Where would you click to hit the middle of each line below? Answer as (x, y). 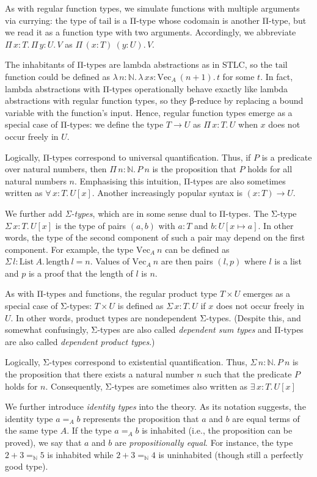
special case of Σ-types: (49, 306)
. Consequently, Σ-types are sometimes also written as (147, 386)
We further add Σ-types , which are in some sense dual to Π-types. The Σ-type (151, 213)
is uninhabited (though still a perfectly (231, 454)
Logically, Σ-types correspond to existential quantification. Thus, (126, 362)
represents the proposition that (141, 418)
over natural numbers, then (56, 169)
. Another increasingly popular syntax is (167, 193)
